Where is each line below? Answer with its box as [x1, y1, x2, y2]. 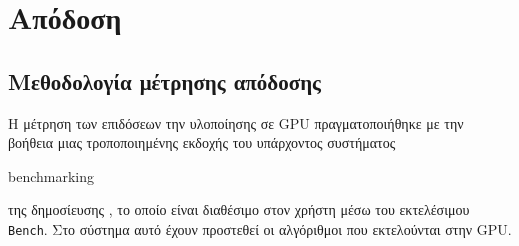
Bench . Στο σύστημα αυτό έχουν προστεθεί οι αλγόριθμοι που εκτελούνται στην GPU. [8, 218, 512, 239]
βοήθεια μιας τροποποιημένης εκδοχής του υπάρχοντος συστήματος [8, 132, 396, 153]
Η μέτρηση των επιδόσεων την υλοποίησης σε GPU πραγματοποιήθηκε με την [8, 112, 464, 133]
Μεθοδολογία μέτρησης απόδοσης [8, 65, 321, 96]
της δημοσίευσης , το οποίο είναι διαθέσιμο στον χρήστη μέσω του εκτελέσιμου [8, 199, 470, 220]
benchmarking [8, 165, 95, 186]
